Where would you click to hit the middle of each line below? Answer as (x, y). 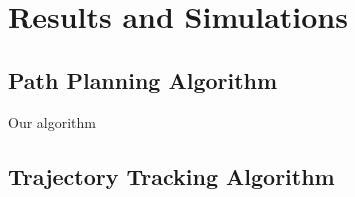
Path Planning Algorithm (143, 79)
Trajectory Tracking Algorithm (171, 175)
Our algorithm (52, 121)
